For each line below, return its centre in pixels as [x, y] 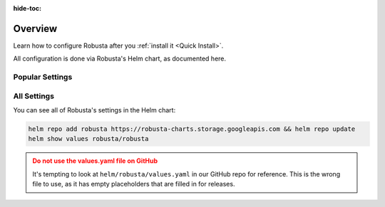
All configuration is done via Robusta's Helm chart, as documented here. [120, 59]
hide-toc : [27, 8]
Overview [35, 28]
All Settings [34, 96]
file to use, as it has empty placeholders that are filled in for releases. [134, 184]
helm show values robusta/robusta [88, 139]
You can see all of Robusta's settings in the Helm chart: [94, 110]
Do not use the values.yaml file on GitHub [95, 161]
